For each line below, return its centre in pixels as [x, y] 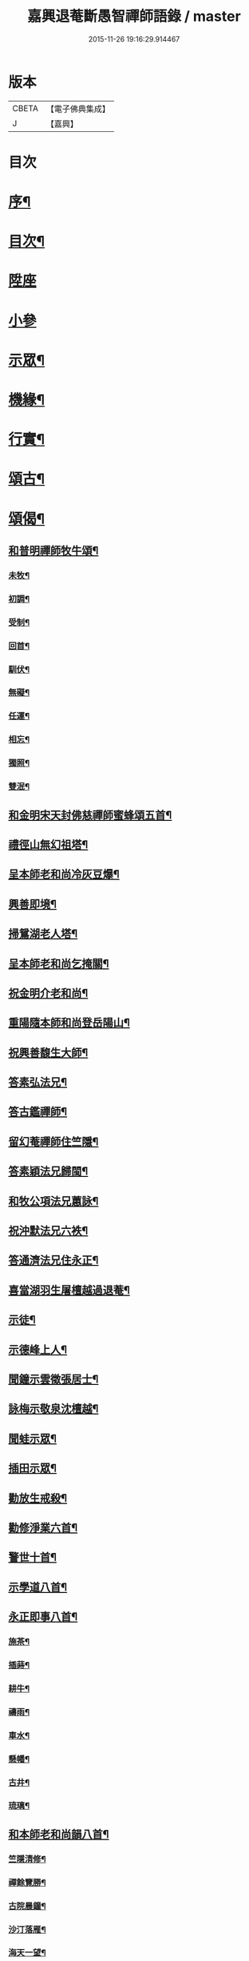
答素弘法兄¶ [38, 1082]
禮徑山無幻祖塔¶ [48, 844]
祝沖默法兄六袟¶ [48, 1231]
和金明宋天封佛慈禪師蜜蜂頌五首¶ [90, 815]
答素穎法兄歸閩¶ [48, 1172]
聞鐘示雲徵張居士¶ [53, 1379]
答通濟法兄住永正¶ [53, 1261]
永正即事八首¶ [43, 1617]
